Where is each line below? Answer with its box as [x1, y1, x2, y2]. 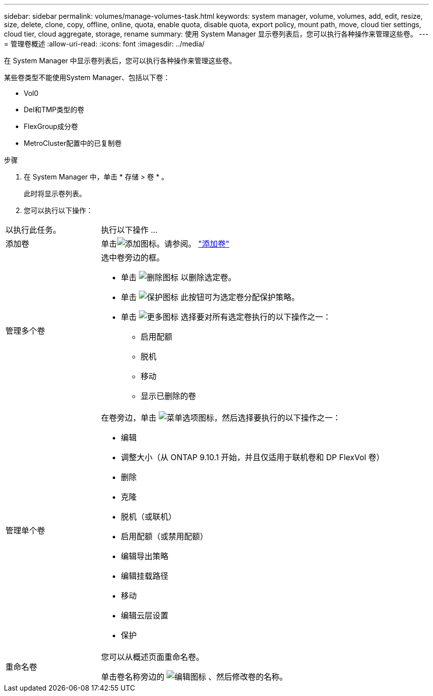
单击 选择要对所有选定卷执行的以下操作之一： [121, 312, 331, 322]
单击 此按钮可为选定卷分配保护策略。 [121, 292, 300, 302]
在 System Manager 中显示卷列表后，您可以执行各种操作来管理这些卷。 [4, 56, 236, 65]
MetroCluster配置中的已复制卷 [24, 139, 122, 147]
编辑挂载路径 [121, 571, 169, 581]
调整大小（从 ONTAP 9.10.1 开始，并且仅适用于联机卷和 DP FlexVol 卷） [121, 452, 385, 462]
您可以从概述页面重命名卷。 [101, 652, 204, 662]
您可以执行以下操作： [24, 206, 93, 215]
